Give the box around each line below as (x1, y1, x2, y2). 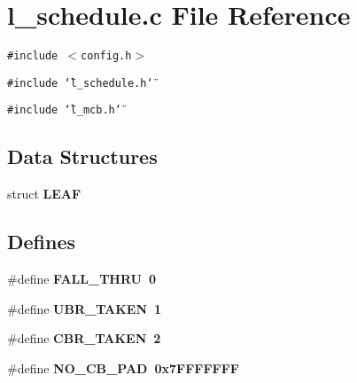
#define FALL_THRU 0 (7, 270, 157, 288)
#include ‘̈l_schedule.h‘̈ (7, 76, 153, 90)
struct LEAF (7, 184, 81, 203)
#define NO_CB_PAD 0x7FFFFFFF (7, 358, 240, 377)
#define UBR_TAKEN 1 (7, 299, 162, 317)
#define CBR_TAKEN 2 (7, 329, 161, 348)
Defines (7, 228, 76, 255)
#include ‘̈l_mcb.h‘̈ (7, 104, 121, 117)
